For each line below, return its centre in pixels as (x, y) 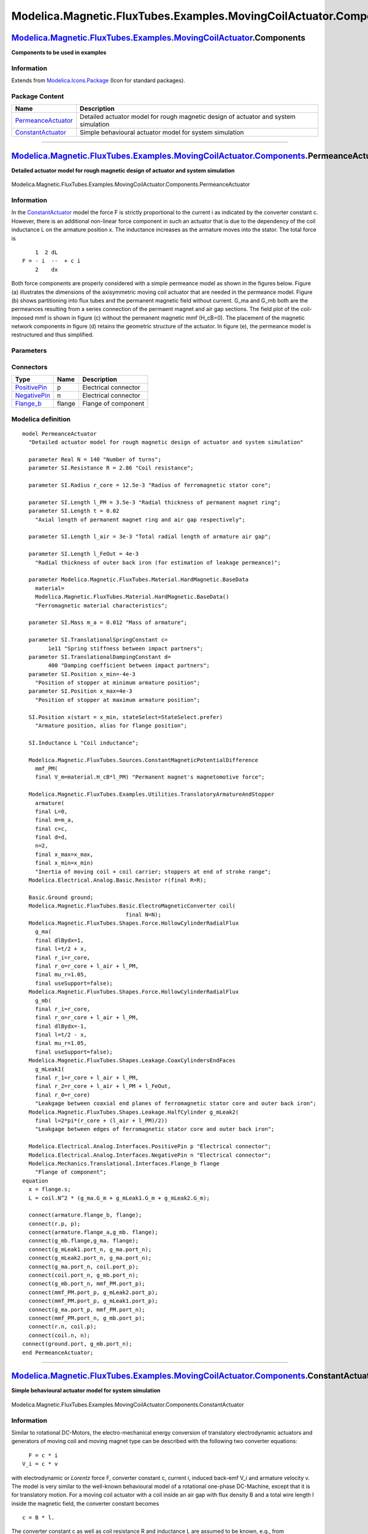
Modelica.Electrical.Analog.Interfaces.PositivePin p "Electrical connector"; (150, 1147)
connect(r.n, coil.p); (63, 1327)
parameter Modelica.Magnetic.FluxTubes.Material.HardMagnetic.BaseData (139, 580)
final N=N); (144, 915)
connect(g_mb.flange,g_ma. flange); (84, 1241)
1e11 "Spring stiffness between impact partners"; (126, 648)
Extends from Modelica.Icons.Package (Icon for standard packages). (98, 80)
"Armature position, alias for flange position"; (111, 726)
